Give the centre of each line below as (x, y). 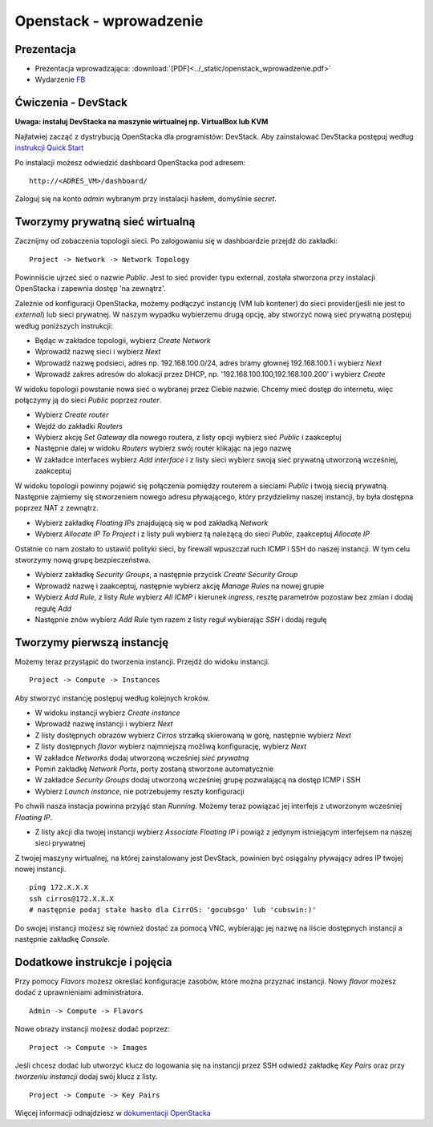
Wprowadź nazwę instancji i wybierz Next (104, 724)
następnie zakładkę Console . (63, 939)
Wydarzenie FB (60, 79)
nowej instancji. (40, 869)
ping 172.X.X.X (59, 887)
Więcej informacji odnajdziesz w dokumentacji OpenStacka (113, 1113)
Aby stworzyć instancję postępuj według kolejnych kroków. (112, 698)
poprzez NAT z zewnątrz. (57, 508)
